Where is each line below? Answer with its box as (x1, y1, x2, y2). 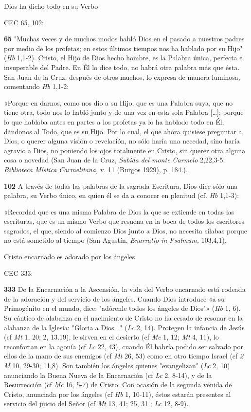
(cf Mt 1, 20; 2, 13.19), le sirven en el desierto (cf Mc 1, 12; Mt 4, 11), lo (4, 332, 219, 342)
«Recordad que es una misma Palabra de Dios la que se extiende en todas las (4, 206, 234, 216)
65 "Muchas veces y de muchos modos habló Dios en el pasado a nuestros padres (4, 34, 245, 44)
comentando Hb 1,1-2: (4, 81, 69, 91)
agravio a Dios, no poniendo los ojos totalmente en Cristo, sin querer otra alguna (4, 145, 246, 155)
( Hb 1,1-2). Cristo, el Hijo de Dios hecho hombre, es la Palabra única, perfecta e (4, 53, 243, 63)
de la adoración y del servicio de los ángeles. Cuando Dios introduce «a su (4, 293, 225, 304)
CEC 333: (4, 268, 33, 278)
